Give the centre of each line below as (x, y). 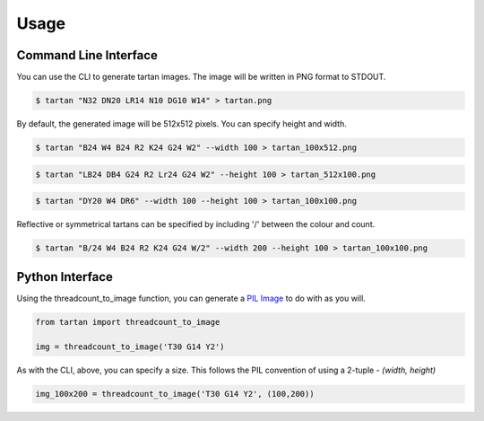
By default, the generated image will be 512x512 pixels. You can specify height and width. (181, 124)
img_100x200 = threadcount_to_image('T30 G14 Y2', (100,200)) (175, 394)
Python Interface (65, 277)
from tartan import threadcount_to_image (128, 322)
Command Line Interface (87, 55)
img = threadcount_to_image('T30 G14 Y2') (130, 347)
